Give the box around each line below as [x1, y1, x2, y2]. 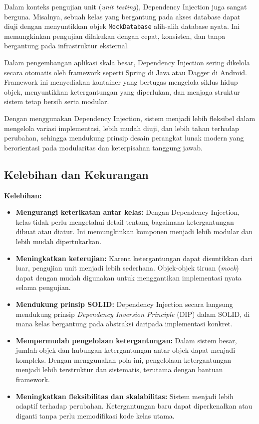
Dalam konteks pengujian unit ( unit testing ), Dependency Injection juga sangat [4, 1, 247, 11]
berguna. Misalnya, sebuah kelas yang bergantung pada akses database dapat [4, 11, 241, 21]
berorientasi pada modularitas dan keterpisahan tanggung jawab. [4, 142, 203, 152]
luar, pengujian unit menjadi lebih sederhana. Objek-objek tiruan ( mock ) [15, 263, 239, 273]
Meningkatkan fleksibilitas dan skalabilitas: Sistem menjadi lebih [15, 391, 234, 401]
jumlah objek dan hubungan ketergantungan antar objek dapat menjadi [15, 345, 236, 355]
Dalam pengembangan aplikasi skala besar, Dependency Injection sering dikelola [4, 57, 250, 68]
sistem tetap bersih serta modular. [4, 96, 109, 107]
